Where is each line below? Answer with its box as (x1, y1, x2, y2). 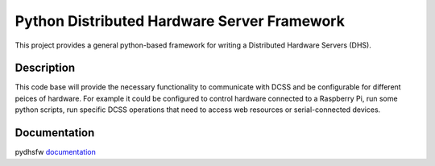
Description (14, 61, 76, 75)
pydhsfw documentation (14, 147, 97, 157)
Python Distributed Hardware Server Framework (14, 12, 346, 30)
